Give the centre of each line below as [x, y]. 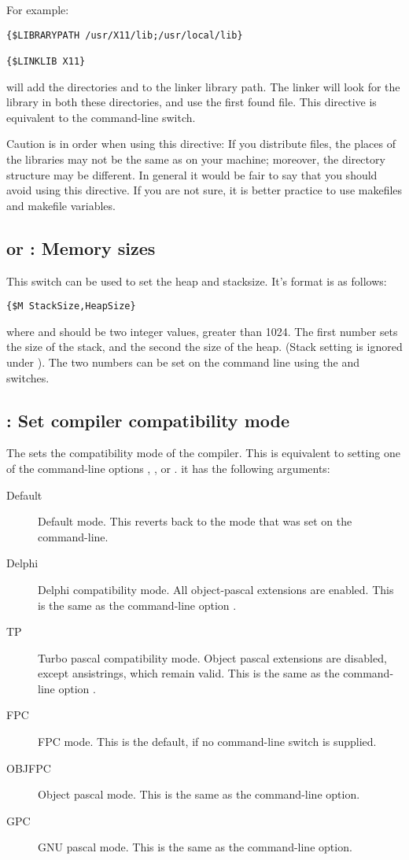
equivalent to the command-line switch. [101, 117]
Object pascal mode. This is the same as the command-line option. [199, 794]
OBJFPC [29, 768]
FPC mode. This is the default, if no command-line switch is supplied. [207, 742]
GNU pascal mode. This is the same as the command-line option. [195, 847]
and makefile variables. [61, 205]
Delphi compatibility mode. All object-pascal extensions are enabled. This [216, 589]
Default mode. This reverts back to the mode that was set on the [195, 521]
